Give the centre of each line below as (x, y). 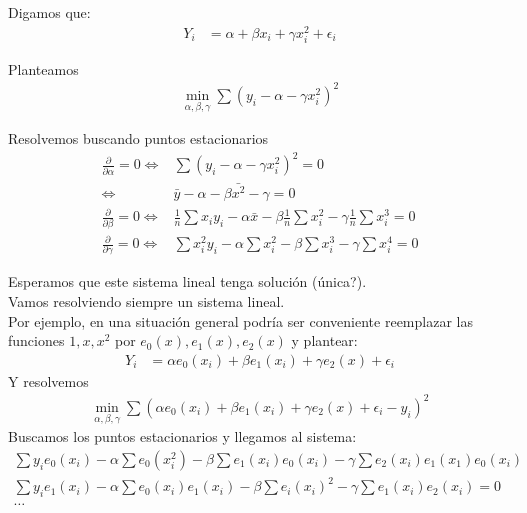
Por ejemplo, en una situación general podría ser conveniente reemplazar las (240, 320)
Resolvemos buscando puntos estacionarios (138, 138)
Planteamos (43, 68)
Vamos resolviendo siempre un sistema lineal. (146, 300)
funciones (36, 340)
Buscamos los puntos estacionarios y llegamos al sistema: (182, 436)
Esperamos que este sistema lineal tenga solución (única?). (187, 281)
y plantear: (324, 340)
